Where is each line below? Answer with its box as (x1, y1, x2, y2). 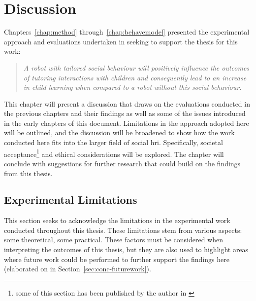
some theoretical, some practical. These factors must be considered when (4, 234, 224, 245)
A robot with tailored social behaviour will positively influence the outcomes (23, 62, 250, 73)
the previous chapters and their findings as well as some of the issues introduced (4, 108, 246, 118)
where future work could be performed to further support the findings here (4, 254, 229, 264)
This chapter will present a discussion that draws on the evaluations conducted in (4, 98, 250, 109)
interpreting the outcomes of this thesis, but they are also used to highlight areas (4, 244, 249, 255)
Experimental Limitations (4, 192, 137, 207)
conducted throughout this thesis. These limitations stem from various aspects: (4, 225, 242, 235)
